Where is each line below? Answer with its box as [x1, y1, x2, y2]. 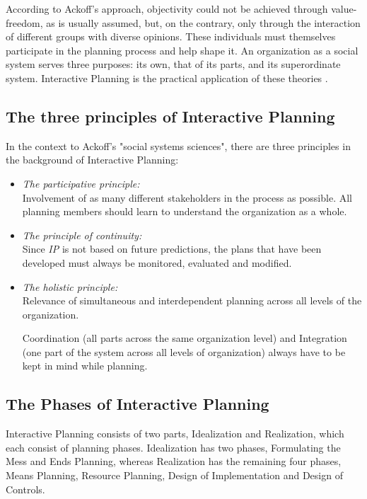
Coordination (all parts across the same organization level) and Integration [22, 331, 347, 345]
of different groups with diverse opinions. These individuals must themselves [6, 29, 336, 44]
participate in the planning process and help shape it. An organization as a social [6, 42, 359, 57]
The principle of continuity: [22, 227, 142, 242]
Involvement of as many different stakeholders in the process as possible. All [22, 190, 352, 205]
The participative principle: [22, 176, 140, 190]
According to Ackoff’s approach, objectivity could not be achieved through [6, 1, 328, 16]
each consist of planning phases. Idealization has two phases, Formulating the [6, 440, 341, 454]
